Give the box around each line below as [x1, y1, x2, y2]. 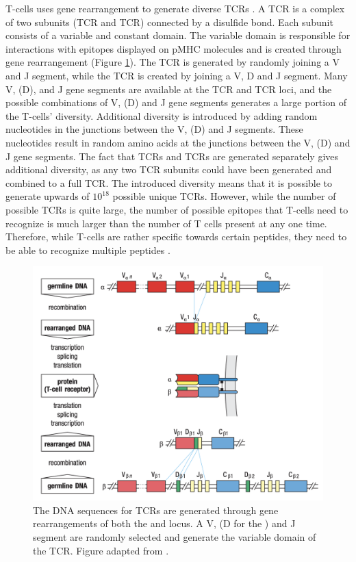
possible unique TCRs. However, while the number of [112, 189, 336, 203]
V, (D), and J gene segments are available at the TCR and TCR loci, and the [5, 81, 332, 96]
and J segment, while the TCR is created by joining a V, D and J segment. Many [5, 68, 348, 82]
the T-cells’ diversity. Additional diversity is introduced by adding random [5, 108, 318, 123]
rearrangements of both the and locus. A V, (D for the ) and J [33, 516, 296, 531]
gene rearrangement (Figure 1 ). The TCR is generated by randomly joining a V [5, 55, 340, 69]
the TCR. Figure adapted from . [33, 543, 169, 557]
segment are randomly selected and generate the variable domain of [33, 530, 316, 544]
